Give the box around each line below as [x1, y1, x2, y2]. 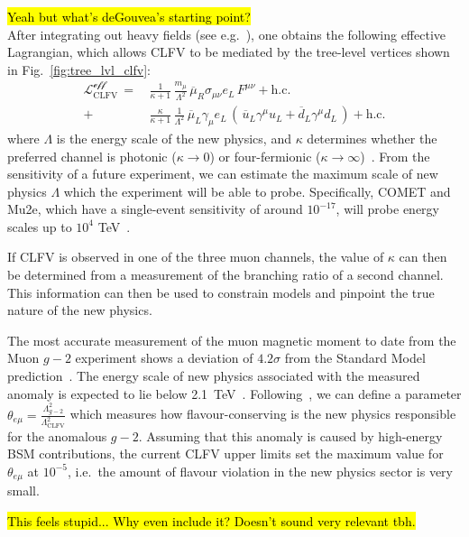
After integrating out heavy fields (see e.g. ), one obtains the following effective [7, 24, 446, 43]
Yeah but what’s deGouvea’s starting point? [7, 7, 251, 25]
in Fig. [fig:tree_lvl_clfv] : [7, 60, 151, 79]
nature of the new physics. [7, 301, 152, 319]
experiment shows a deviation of [75, 348, 253, 367]
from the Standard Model [284, 348, 426, 367]
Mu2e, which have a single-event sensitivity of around [7, 199, 303, 218]
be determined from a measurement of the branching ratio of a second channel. [7, 265, 444, 284]
